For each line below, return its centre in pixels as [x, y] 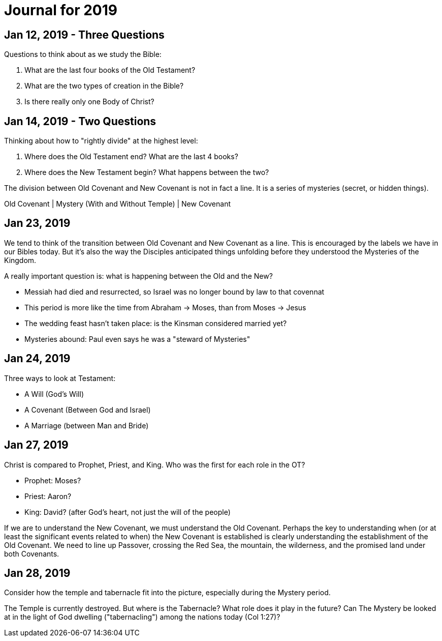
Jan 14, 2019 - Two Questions [80, 121]
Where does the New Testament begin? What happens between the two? [147, 172]
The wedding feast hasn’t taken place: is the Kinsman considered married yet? [156, 323]
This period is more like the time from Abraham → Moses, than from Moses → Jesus [165, 307]
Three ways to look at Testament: [60, 378]
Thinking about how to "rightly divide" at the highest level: [101, 141]
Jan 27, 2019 [36, 445]
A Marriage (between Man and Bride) [87, 425]
